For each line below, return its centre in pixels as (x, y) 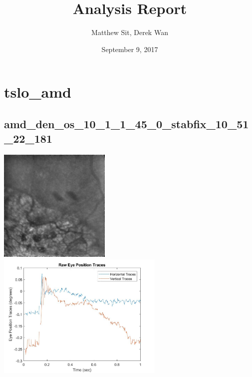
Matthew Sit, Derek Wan (130, 32)
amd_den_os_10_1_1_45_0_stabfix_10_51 (126, 123)
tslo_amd (38, 92)
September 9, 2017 (130, 49)
